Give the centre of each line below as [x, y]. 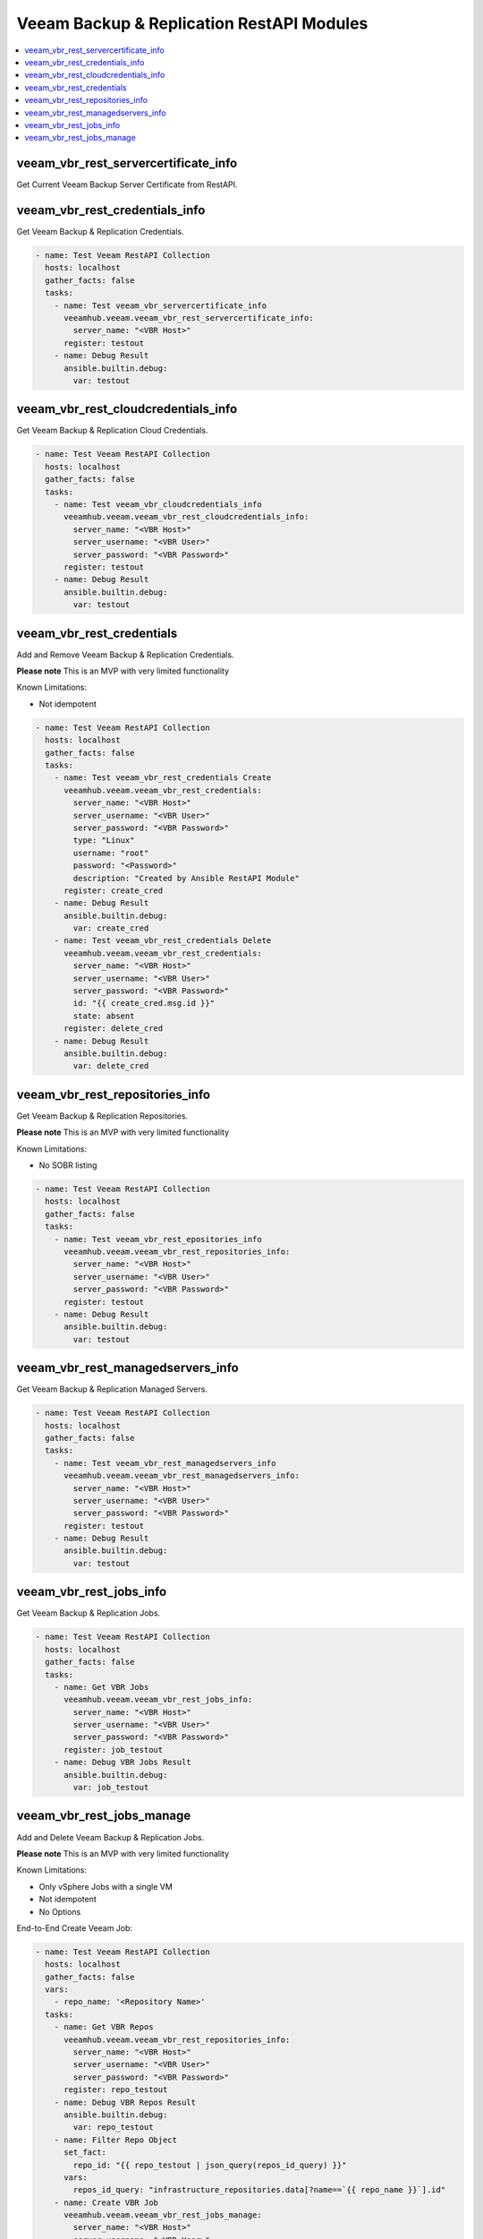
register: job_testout [114, 1750]
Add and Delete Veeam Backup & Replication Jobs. [110, 1837]
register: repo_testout [116, 2090]
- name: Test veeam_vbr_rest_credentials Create [163, 778]
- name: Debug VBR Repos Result [125, 2102]
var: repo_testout [113, 2127]
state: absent [104, 1016]
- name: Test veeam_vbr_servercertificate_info [161, 305]
